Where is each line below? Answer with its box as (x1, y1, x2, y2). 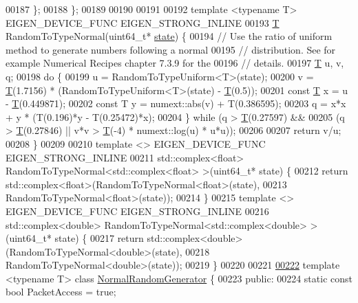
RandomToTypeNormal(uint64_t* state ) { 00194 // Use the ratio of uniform (6, 29, 333, 43)
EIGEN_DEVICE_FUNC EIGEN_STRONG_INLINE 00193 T (6, 15, 280, 30)
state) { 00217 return (54, 231, 144, 245)
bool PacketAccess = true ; (6, 284, 116, 299)
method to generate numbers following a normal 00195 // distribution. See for (6, 42, 336, 56)
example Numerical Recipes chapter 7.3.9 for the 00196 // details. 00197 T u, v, (6, 56, 344, 70)
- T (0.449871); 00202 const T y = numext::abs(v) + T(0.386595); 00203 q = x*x (6, 96, 346, 111)
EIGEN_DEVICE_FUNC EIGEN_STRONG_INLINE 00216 (6, 203, 269, 218)
